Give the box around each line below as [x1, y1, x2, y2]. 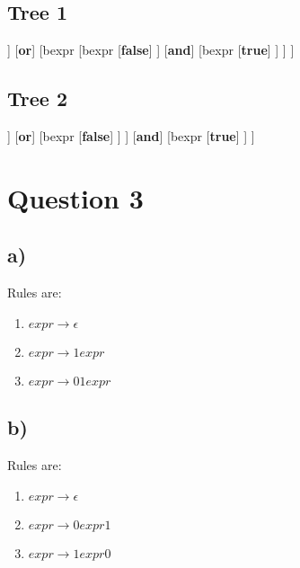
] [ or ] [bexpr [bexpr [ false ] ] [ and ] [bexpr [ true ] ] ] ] [7, 40, 295, 59]
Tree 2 [7, 84, 67, 112]
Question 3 [7, 179, 144, 216]
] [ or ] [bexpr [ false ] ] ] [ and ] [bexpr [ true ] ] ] [7, 127, 255, 145]
